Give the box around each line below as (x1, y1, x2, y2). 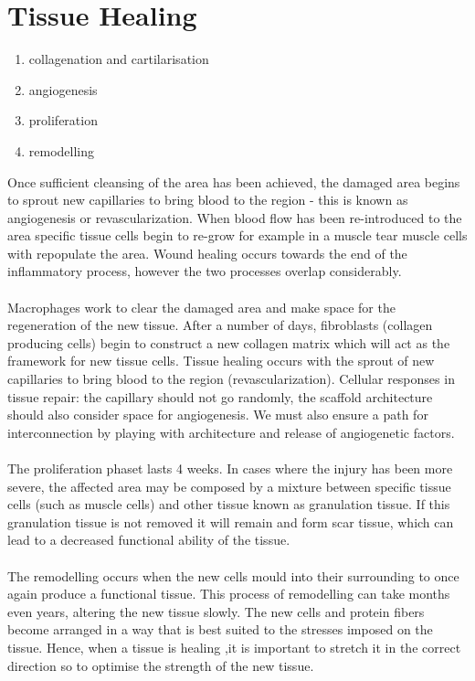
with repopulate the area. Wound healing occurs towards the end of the (7, 243, 407, 262)
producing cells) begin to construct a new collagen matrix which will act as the (7, 333, 450, 352)
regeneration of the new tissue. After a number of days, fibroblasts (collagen (7, 315, 433, 335)
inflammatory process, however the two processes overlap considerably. (7, 261, 402, 281)
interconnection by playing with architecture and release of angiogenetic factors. (7, 422, 455, 442)
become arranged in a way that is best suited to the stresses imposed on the (7, 620, 433, 639)
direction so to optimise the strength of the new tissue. (7, 655, 314, 675)
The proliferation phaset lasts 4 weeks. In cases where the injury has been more (7, 459, 453, 477)
